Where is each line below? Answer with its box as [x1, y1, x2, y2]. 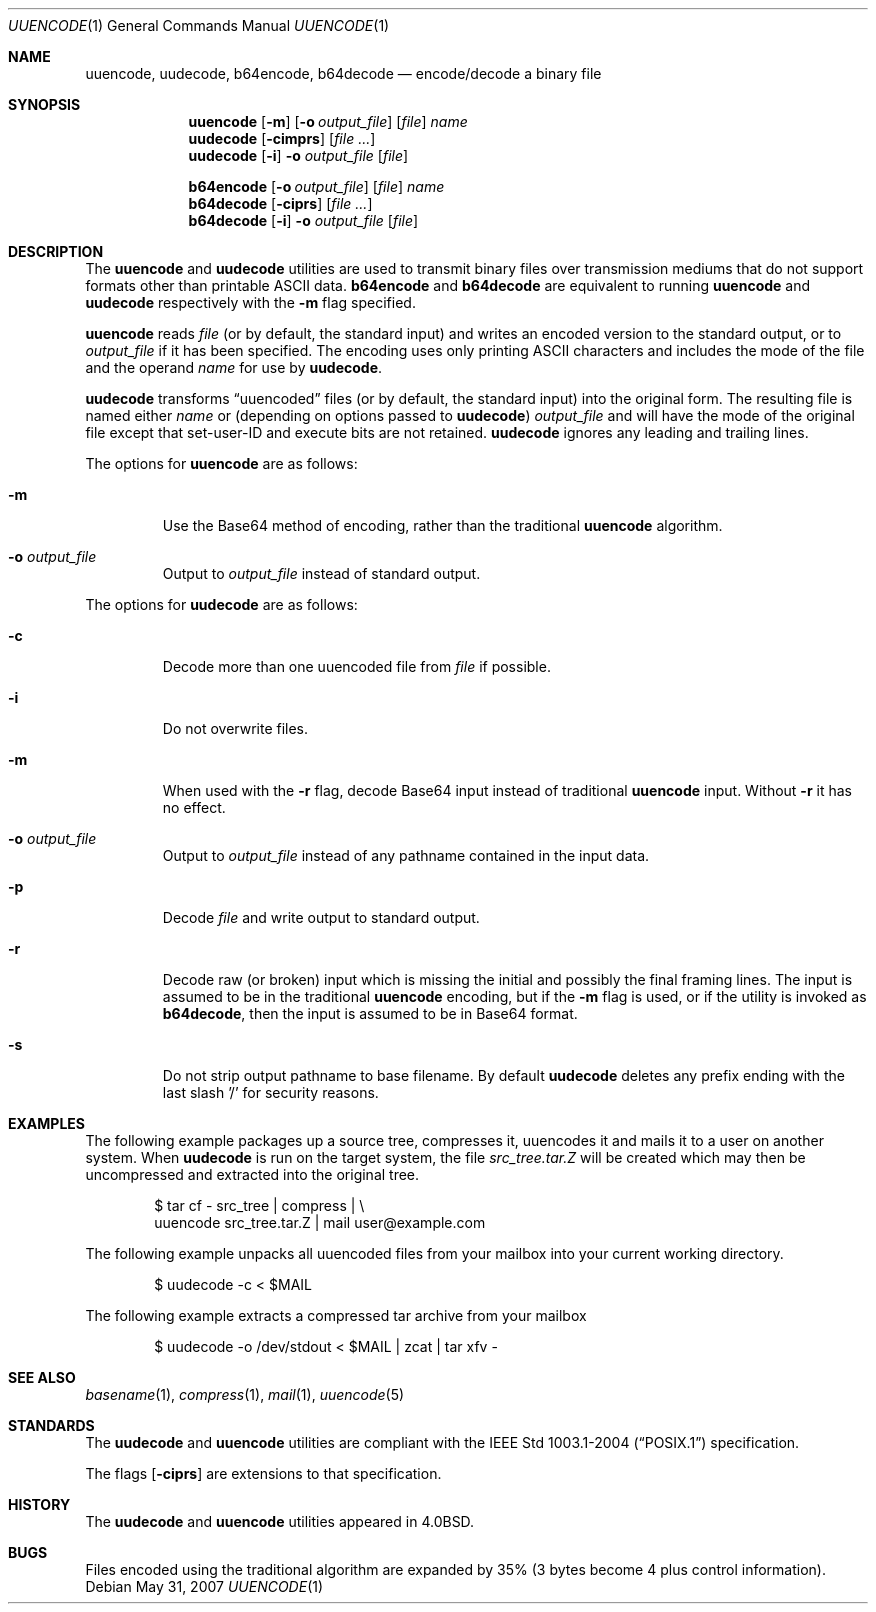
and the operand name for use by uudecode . [85, 359, 383, 376]
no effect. [162, 799, 226, 816]
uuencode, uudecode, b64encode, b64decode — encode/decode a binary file [85, 65, 602, 82]
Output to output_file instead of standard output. [162, 565, 481, 582]
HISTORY [8, 1496, 71, 1513]
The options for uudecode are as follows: [85, 596, 358, 613]
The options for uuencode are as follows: [85, 455, 358, 472]
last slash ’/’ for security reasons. [162, 1084, 379, 1101]
